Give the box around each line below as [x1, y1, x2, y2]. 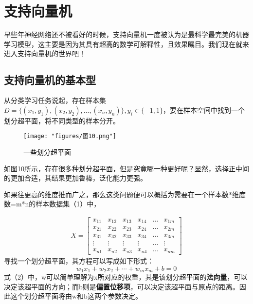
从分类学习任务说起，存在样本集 [4, 95, 106, 105]
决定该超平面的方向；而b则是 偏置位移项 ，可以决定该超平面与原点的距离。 [4, 281, 239, 291]
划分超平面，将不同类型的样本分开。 [4, 115, 120, 125]
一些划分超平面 [23, 146, 71, 157]
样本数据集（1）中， [36, 199, 101, 209]
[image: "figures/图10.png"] [23, 133, 116, 140]
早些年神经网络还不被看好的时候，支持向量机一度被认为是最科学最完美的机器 [4, 29, 249, 40]
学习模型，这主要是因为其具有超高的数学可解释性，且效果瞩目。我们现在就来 [4, 39, 249, 49]
